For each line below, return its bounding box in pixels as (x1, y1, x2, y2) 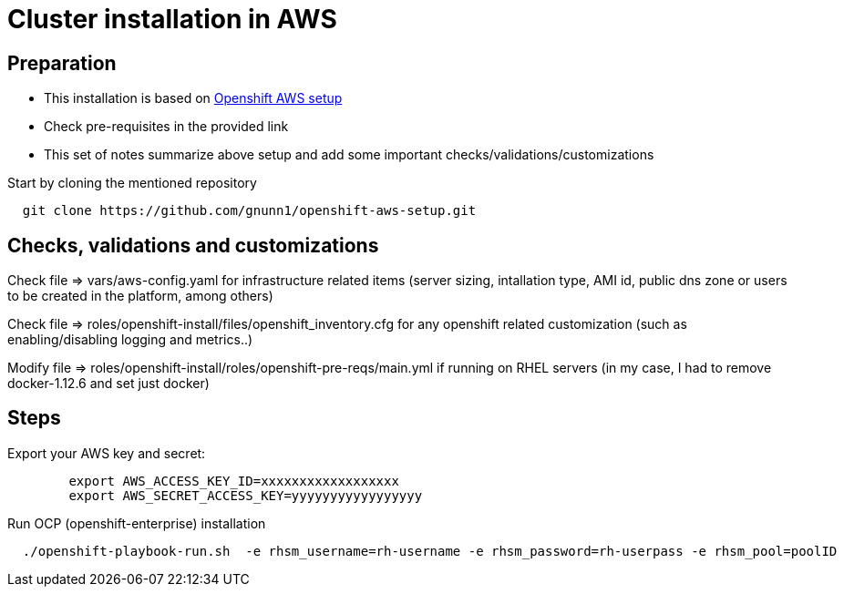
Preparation (7, 51, 117, 75)
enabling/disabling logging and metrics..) (7, 332, 253, 348)
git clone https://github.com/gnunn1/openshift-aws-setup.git (22, 203, 477, 219)
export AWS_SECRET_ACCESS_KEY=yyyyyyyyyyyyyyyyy (68, 487, 423, 503)
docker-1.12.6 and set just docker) (7, 375, 210, 392)
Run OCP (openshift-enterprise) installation (7, 515, 266, 531)
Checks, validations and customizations (7, 233, 379, 257)
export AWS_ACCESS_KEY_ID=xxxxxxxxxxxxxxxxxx (68, 473, 399, 488)
